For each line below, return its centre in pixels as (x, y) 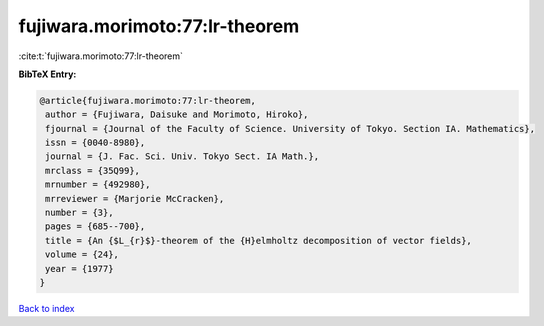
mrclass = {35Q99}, (92, 170)
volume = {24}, (82, 254)
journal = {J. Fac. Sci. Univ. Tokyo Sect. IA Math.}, (182, 156)
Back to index (46, 308)
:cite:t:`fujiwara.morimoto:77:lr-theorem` (101, 56)
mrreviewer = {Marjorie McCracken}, (135, 198)
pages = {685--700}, (95, 226)
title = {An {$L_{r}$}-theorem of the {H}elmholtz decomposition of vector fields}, (258, 240)
